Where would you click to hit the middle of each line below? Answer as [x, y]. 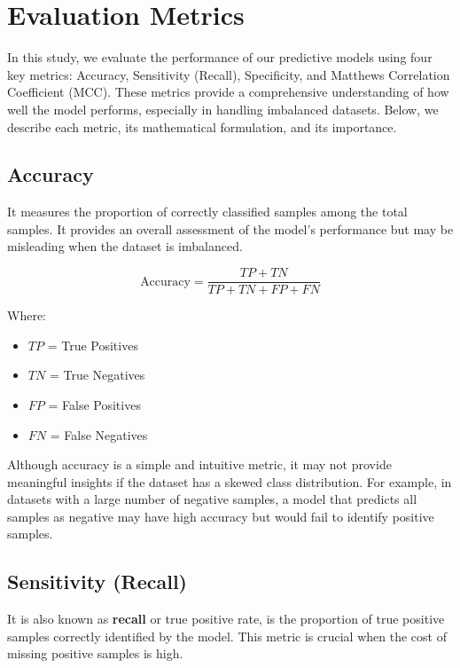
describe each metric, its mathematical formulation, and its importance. [202, 126]
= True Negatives [97, 375]
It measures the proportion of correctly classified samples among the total [207, 212]
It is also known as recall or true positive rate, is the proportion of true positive [226, 619]
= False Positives [94, 404]
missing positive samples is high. [95, 653]
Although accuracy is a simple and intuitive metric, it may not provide [199, 464]
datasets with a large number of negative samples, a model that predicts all [212, 499]
